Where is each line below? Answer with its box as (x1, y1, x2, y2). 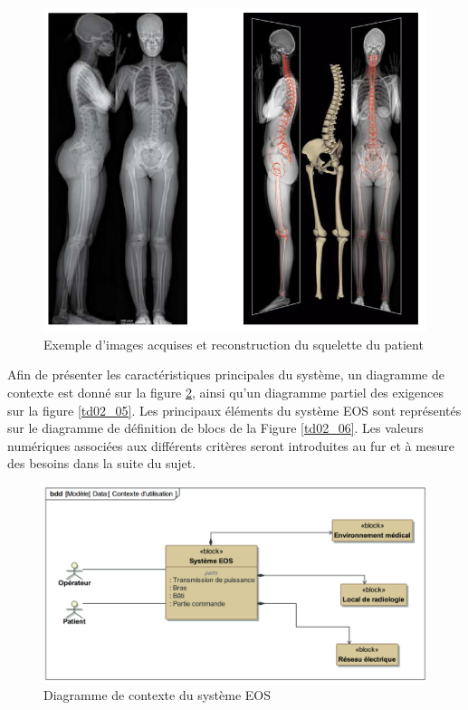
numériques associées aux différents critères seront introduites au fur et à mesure (7, 436, 455, 455)
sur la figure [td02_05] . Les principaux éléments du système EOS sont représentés (7, 400, 462, 419)
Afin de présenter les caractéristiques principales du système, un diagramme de (7, 365, 444, 384)
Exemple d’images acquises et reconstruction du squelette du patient (43, 334, 424, 353)
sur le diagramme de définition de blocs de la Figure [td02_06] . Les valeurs (7, 418, 424, 437)
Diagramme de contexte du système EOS (43, 686, 271, 705)
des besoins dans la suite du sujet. (7, 454, 196, 473)
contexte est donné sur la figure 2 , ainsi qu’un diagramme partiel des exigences (7, 382, 444, 401)
